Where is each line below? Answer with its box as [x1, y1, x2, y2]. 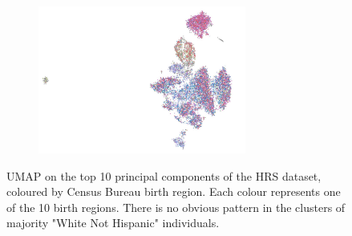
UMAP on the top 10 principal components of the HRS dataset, [6, 167, 322, 184]
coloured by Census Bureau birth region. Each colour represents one [6, 183, 341, 200]
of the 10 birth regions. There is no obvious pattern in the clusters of [6, 198, 346, 215]
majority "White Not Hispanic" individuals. [6, 214, 220, 231]
